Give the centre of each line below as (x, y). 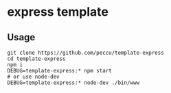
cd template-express (37, 59)
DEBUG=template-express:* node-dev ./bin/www (73, 83)
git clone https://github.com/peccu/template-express (86, 53)
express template (58, 12)
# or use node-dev (33, 77)
